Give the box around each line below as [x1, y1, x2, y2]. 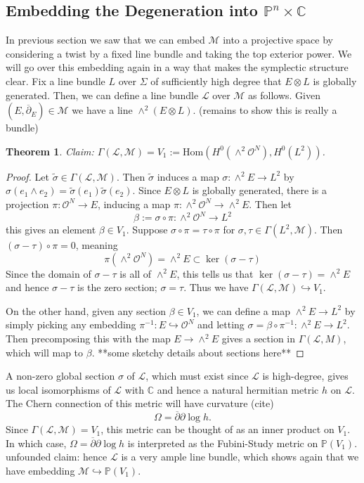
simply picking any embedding [6, 317, 136, 332]
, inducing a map [97, 196, 171, 211]
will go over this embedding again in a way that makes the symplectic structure [6, 60, 349, 75]
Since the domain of [6, 266, 91, 281]
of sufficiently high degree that [150, 73, 282, 88]
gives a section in [221, 331, 296, 346]
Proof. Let [6, 169, 49, 183]
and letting [197, 317, 245, 332]
